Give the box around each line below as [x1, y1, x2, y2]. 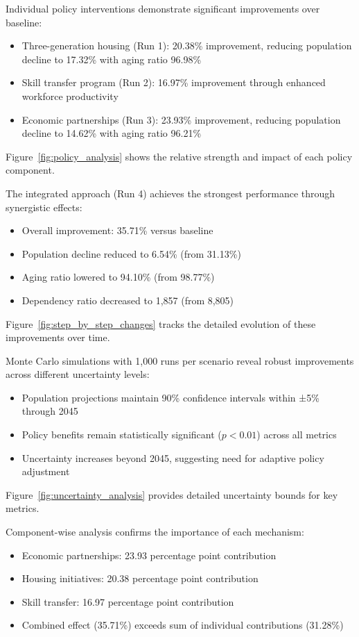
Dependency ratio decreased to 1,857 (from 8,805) [21, 292, 234, 307]
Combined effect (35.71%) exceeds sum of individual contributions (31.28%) [21, 618, 344, 632]
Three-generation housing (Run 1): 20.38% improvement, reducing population [21, 38, 352, 53]
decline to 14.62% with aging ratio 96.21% [21, 126, 202, 140]
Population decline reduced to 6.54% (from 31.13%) [21, 246, 241, 260]
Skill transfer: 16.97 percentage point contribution [21, 594, 234, 609]
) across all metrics [256, 427, 337, 442]
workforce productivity [21, 88, 119, 103]
